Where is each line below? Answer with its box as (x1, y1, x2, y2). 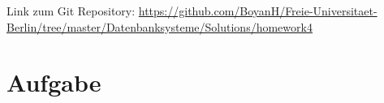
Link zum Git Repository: (6, 2, 136, 19)
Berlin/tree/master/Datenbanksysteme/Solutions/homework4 (6, 18, 313, 35)
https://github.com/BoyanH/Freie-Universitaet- (138, 2, 378, 19)
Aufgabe (6, 66, 101, 99)
